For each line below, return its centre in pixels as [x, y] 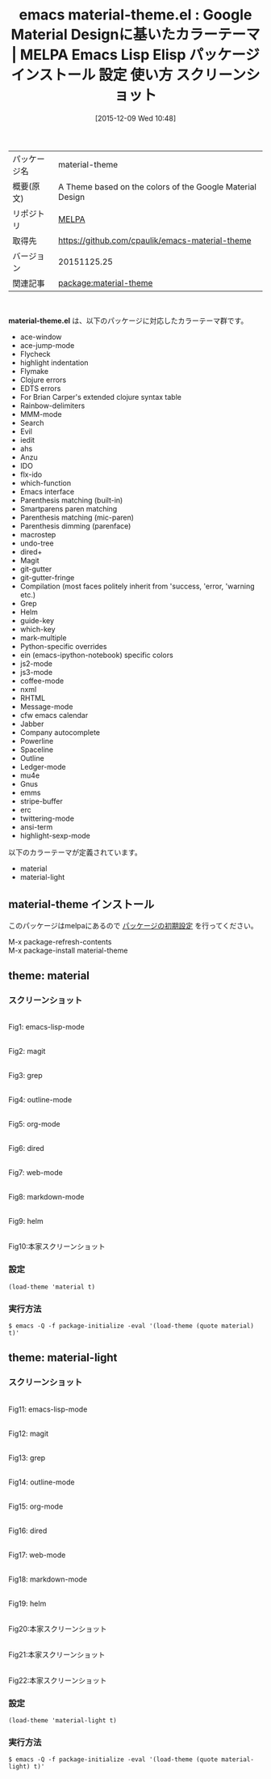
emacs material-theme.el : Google [135, 15]
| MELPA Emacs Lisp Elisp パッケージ [135, 55]
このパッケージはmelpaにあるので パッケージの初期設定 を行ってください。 [133, 925]
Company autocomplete [60, 732]
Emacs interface [47, 491]
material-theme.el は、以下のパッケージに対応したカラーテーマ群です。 [128, 321]
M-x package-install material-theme [68, 950]
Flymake [34, 371]
